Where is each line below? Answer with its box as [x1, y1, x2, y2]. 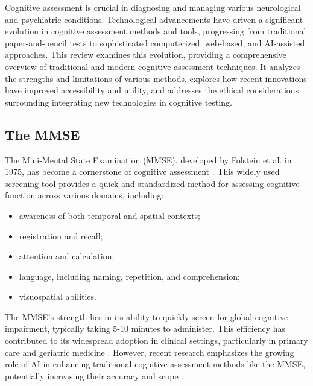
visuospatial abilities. [19, 290, 96, 303]
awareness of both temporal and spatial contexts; [19, 209, 201, 221]
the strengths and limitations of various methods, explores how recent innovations [5, 72, 307, 84]
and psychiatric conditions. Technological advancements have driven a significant [5, 13, 303, 25]
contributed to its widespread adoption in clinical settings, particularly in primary [5, 334, 308, 347]
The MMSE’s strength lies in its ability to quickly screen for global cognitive [5, 310, 288, 323]
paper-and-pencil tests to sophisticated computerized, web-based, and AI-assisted [5, 36, 305, 49]
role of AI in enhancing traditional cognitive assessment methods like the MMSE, [5, 358, 306, 370]
